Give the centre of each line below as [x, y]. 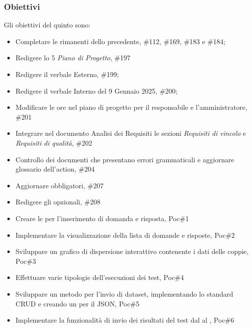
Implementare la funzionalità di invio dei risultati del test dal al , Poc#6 [125, 320]
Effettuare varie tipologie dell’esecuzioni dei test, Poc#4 [100, 277]
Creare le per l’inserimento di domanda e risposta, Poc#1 [102, 218]
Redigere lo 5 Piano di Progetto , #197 [73, 58]
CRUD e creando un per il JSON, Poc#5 [77, 303]
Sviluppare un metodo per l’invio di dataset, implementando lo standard [124, 293]
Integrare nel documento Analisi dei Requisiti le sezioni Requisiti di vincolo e [131, 133]
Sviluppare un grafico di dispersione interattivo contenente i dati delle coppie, [132, 251]
